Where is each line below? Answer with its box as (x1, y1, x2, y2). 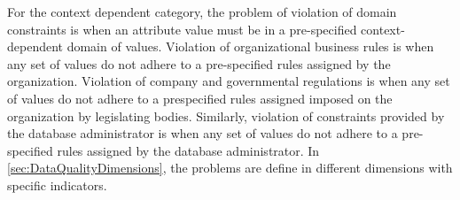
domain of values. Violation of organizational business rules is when (66, 37, 434, 56)
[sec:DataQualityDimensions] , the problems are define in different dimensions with (7, 158, 453, 177)
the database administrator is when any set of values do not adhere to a (7, 124, 398, 142)
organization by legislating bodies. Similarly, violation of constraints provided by (7, 106, 445, 125)
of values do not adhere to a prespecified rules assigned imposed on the (7, 88, 393, 107)
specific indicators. (7, 175, 107, 194)
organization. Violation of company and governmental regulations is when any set (7, 72, 450, 90)
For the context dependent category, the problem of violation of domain (7, 3, 397, 20)
